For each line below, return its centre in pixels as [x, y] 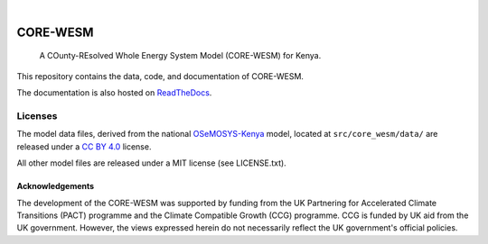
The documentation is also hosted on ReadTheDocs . [114, 93]
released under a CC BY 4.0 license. [84, 146]
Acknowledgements [56, 186]
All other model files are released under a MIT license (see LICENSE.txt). [151, 163]
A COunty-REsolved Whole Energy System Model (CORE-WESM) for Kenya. [180, 56]
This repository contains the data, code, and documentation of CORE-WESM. [160, 76]
